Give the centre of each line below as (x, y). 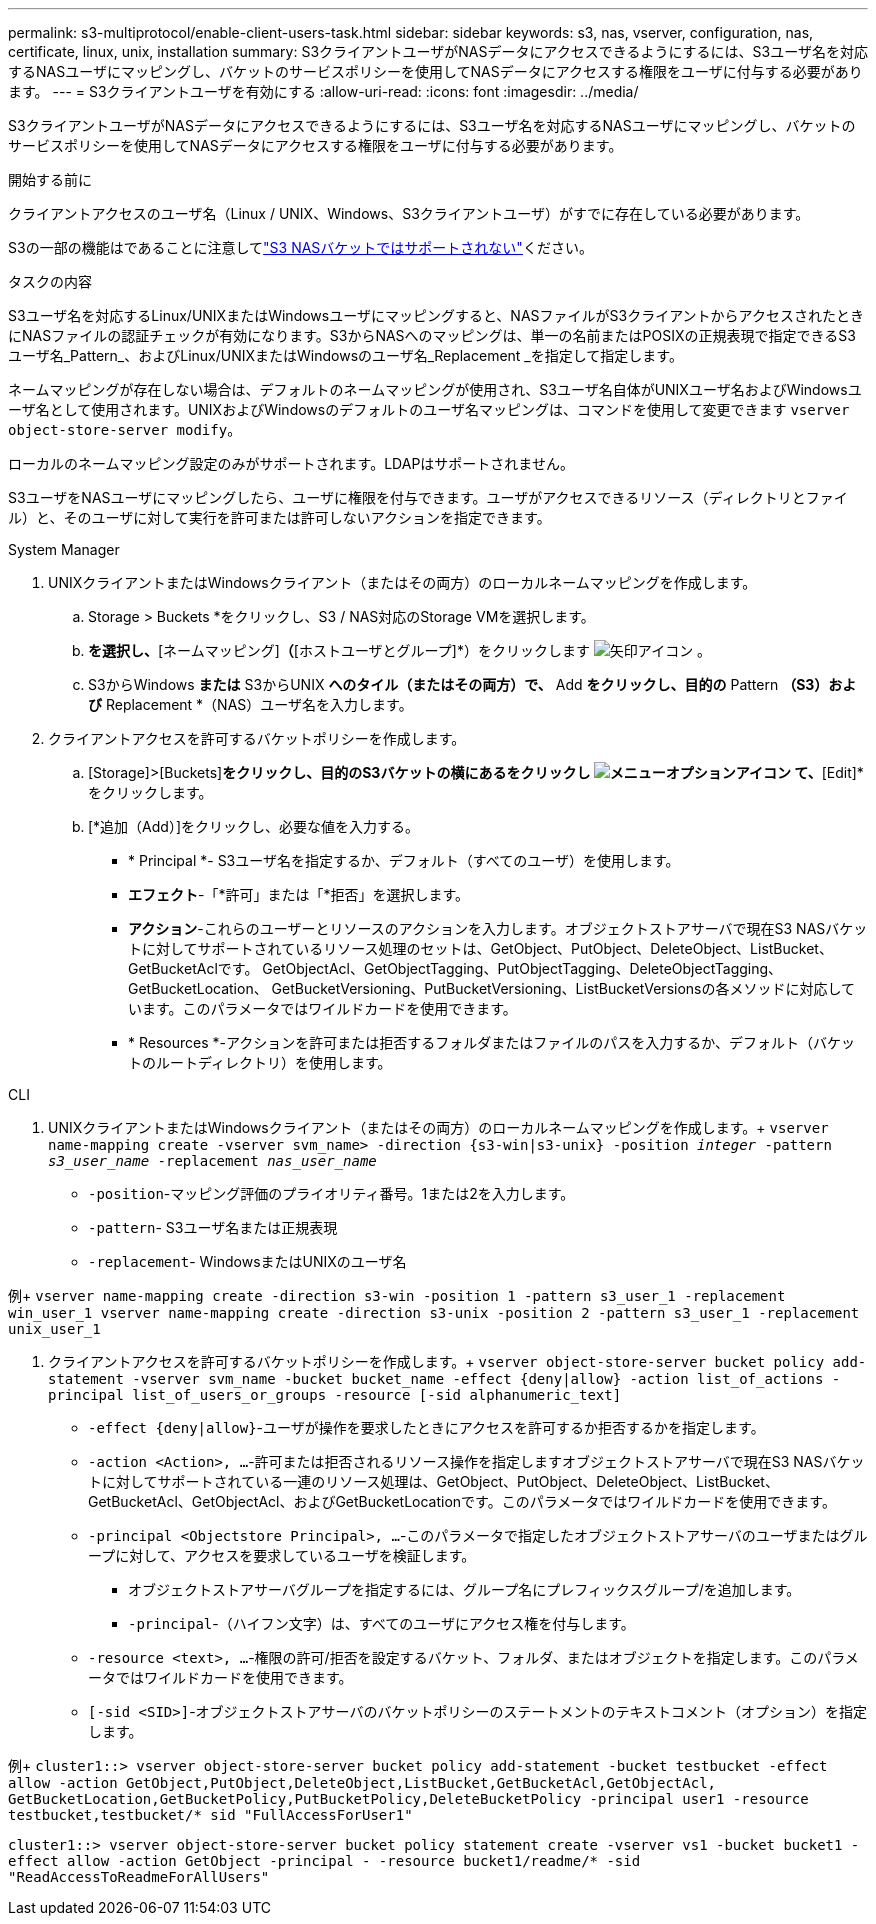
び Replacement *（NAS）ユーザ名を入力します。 (250, 704)
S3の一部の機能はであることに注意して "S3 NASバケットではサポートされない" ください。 (300, 247)
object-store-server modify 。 (125, 429)
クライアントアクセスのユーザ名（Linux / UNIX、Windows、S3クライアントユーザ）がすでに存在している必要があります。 (409, 213)
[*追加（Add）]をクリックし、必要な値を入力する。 (254, 826)
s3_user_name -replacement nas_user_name (212, 1161)
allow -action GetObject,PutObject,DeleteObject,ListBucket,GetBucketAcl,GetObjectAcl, (362, 1783)
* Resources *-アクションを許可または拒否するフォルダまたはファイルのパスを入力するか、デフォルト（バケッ (491, 1042)
